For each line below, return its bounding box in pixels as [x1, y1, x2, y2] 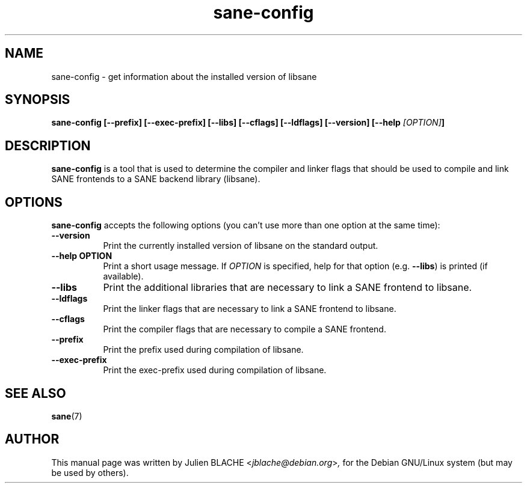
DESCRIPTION [5, 138, 91, 153]
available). [103, 271, 144, 282]
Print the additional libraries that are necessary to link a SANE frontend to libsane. [103, 281, 472, 294]
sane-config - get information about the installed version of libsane [51, 71, 317, 82]
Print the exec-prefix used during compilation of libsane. [103, 365, 327, 376]
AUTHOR [5, 432, 60, 447]
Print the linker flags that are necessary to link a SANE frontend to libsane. [103, 303, 396, 314]
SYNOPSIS [5, 92, 70, 108]
